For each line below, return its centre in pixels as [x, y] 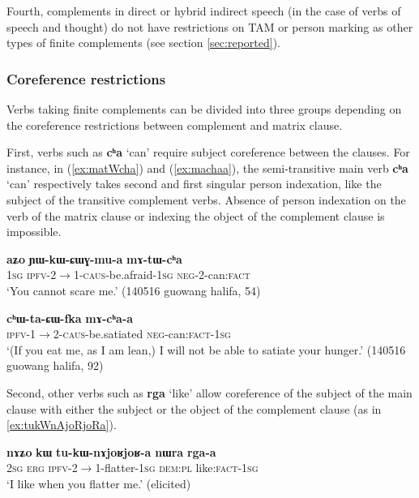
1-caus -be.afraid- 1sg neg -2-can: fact [162, 275]
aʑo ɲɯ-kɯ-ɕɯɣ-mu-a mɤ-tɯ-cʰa [94, 258]
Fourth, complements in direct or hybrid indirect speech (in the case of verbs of [204, 11]
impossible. [34, 232]
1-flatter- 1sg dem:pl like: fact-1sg [177, 468]
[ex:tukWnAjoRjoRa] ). [62, 425]
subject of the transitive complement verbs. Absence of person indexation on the [206, 199]
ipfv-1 [21, 334]
